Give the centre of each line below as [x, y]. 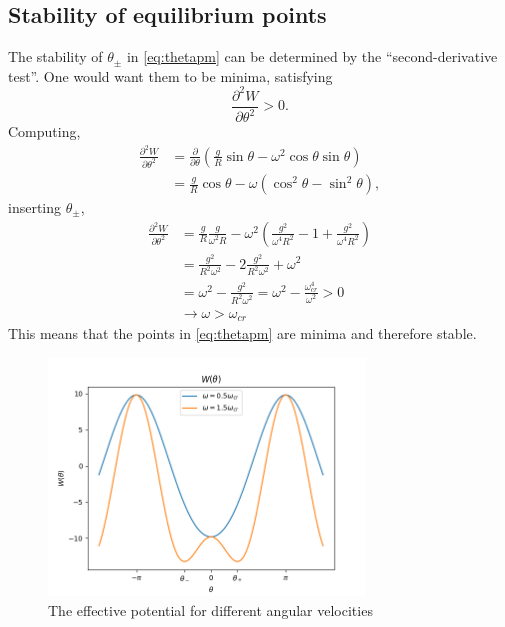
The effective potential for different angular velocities [210, 609]
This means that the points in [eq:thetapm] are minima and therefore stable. [242, 333]
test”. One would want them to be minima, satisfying [170, 75]
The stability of [55, 56]
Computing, [44, 131]
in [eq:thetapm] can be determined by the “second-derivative [312, 56]
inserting [35, 207]
